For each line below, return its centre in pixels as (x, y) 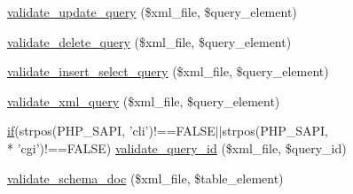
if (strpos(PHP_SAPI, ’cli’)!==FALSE (111, 131)
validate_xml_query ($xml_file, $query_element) (144, 101)
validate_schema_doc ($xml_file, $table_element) (145, 178)
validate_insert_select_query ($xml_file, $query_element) (168, 71)
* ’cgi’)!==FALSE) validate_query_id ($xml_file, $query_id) (177, 147)
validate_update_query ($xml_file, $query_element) (152, 12)
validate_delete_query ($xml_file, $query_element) (149, 41)
